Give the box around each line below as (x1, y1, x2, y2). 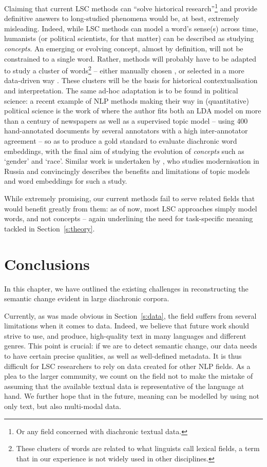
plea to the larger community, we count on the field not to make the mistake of (4, 371, 253, 381)
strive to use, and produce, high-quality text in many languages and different (4, 330, 246, 341)
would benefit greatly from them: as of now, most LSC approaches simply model (4, 203, 257, 213)
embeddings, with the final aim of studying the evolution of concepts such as (4, 145, 244, 156)
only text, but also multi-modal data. (4, 401, 121, 412)
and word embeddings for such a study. (4, 176, 127, 186)
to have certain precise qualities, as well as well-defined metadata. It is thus (4, 351, 242, 361)
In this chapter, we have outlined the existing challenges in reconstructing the (4, 283, 249, 294)
